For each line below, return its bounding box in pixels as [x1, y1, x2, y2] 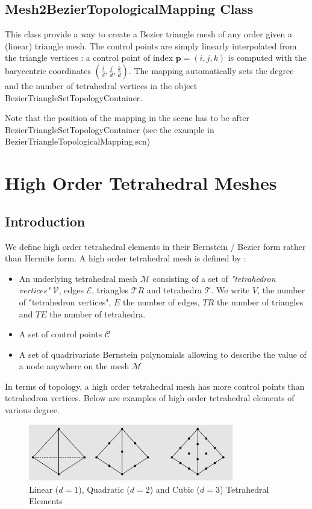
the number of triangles [216, 295, 304, 308]
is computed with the [228, 51, 307, 64]
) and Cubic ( [149, 482, 200, 495]
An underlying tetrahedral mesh [19, 272, 138, 284]
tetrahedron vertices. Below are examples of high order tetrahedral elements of [5, 392, 295, 404]
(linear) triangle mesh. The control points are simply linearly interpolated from [5, 39, 297, 52]
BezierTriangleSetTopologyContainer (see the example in [5, 123, 214, 136]
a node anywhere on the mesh [19, 360, 129, 372]
